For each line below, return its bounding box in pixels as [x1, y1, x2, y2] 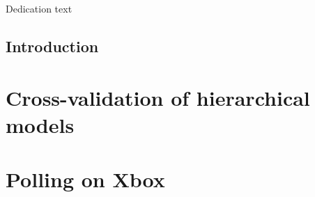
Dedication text [6, 1, 72, 15]
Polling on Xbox [6, 165, 165, 194]
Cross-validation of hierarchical [6, 83, 310, 111]
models [6, 110, 75, 139]
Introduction [6, 35, 99, 56]
